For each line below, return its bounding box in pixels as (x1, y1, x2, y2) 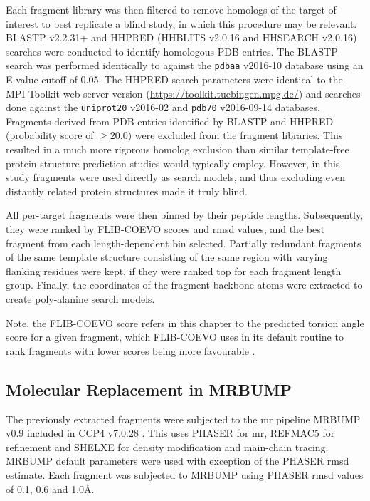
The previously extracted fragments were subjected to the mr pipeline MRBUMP (6, 411, 361, 426)
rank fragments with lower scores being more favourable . (6, 343, 255, 358)
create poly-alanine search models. (6, 291, 155, 306)
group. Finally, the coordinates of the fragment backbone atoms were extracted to (6, 277, 363, 292)
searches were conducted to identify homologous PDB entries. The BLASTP (6, 43, 338, 58)
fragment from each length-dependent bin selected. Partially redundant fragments (6, 235, 361, 250)
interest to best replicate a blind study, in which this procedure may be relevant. (6, 16, 357, 31)
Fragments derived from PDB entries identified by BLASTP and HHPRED (6, 113, 334, 128)
